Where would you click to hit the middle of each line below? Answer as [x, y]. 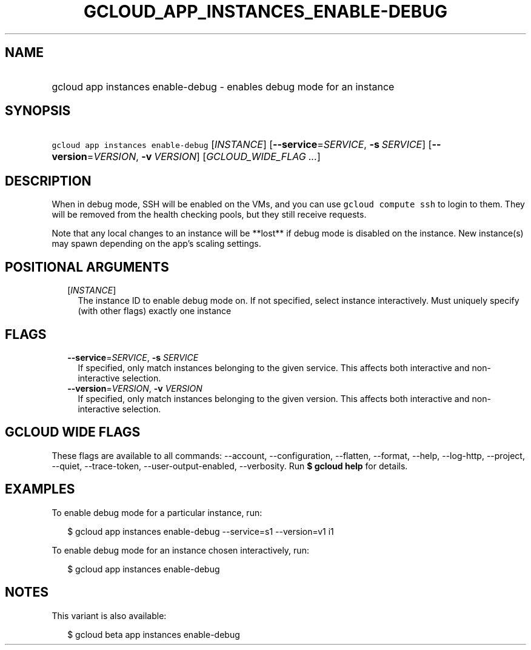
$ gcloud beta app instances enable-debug [154, 634]
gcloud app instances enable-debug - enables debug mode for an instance [223, 86]
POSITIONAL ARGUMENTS [87, 267]
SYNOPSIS [38, 111]
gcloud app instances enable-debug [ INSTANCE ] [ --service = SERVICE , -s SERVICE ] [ [242, 145]
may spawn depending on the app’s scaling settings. [156, 244]
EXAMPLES [40, 489]
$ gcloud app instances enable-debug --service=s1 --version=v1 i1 [201, 531]
